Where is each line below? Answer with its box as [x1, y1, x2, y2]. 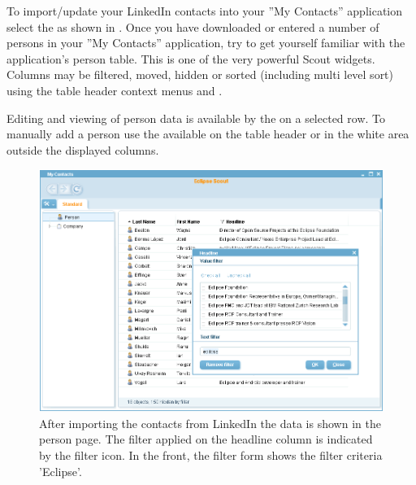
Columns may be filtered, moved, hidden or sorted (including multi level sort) [6, 66, 394, 83]
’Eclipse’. [39, 462, 82, 479]
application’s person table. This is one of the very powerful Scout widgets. [6, 50, 375, 67]
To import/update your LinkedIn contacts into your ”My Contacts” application [6, 2, 403, 19]
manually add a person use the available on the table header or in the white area [6, 125, 409, 142]
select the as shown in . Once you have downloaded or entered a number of [6, 18, 379, 35]
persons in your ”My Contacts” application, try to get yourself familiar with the [6, 34, 405, 51]
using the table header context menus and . [6, 81, 223, 98]
